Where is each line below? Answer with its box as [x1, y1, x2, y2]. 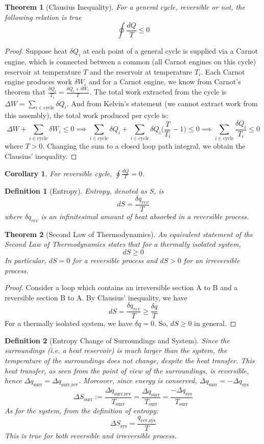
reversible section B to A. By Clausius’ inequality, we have [5, 292, 187, 302]
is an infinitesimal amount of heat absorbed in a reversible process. [41, 211, 249, 222]
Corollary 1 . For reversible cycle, [5, 168, 112, 178]
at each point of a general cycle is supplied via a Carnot [83, 45, 258, 56]
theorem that [5, 86, 46, 97]
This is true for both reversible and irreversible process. [5, 430, 177, 440]
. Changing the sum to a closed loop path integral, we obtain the [42, 141, 246, 151]
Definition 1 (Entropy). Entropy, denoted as [5, 185, 147, 196]
